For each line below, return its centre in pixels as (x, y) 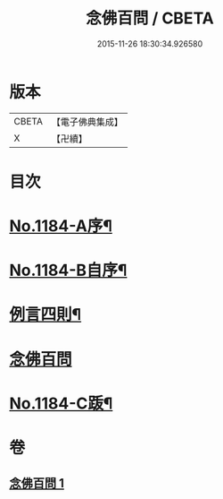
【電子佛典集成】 (87, 122)
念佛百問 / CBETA (150, 18)
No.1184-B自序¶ (68, 271)
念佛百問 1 (37, 483)
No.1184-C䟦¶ (61, 403)
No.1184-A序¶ (61, 226)
